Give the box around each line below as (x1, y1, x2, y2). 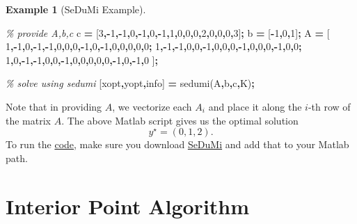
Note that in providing (6, 99, 102, 113)
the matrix (6, 113, 51, 127)
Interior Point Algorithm (6, 191, 250, 220)
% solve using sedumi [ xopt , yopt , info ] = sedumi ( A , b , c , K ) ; (6, 76, 255, 90)
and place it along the (208, 99, 302, 113)
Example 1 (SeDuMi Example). (6, 2, 146, 16)
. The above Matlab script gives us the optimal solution (61, 113, 299, 127)
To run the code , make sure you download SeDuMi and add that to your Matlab (6, 137, 349, 152)
